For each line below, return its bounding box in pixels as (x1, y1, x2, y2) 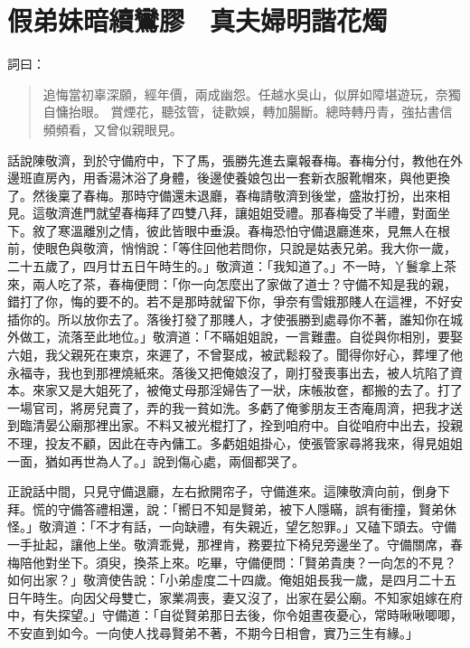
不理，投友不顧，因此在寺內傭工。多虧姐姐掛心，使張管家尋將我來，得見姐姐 (7, 434, 463, 452)
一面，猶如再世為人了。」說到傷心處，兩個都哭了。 (7, 451, 305, 470)
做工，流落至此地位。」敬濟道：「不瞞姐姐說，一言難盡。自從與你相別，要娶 (19, 327, 463, 346)
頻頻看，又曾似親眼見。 (42, 119, 183, 138)
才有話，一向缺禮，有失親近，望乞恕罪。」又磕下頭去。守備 (108, 517, 456, 536)
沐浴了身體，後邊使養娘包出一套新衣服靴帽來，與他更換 (120, 168, 450, 187)
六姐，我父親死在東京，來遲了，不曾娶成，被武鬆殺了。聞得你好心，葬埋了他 (7, 345, 463, 364)
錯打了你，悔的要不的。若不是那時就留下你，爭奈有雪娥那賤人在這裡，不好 (7, 292, 450, 311)
